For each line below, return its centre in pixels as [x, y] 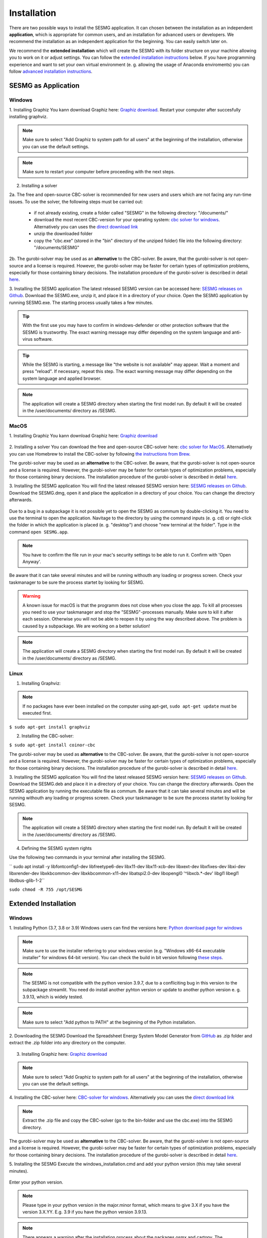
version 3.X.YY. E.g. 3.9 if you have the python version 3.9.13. [85, 1212]
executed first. [37, 713]
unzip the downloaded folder [63, 234]
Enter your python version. [36, 1182]
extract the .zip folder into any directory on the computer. [67, 1043]
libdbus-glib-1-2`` [27, 880]
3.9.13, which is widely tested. [53, 997]
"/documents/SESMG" [57, 247]
